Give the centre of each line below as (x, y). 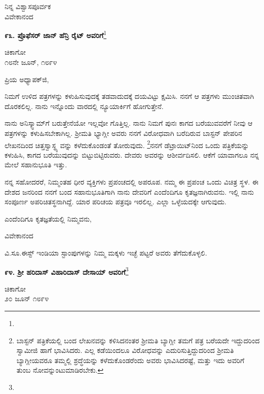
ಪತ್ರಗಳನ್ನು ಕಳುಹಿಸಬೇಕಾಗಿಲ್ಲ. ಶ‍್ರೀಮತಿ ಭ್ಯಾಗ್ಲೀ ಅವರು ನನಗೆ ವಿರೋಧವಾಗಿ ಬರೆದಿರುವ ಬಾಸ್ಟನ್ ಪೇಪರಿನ (123, 133)
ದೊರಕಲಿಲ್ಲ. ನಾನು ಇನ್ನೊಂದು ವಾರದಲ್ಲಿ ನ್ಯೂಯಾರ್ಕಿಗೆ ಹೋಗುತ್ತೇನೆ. (84, 106)
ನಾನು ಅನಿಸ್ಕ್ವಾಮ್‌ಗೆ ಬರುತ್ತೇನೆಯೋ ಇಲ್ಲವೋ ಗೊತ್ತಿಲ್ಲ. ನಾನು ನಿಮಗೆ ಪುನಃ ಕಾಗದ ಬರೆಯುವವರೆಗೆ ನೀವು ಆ (129, 123)
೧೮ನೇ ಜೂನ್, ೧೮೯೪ (31, 62)
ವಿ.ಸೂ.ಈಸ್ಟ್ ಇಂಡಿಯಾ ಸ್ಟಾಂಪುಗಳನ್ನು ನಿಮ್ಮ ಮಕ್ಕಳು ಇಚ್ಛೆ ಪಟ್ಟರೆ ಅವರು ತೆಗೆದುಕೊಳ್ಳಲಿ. (106, 253)
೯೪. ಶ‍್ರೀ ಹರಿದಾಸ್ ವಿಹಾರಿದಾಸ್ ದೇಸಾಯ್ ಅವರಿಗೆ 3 (67, 271)
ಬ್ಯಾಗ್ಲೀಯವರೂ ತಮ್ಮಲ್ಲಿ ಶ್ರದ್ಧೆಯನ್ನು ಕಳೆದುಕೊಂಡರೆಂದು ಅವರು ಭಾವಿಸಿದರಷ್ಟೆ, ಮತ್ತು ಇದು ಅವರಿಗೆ (130, 360)
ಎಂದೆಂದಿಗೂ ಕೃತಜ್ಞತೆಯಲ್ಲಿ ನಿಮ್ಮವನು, (48, 218)
